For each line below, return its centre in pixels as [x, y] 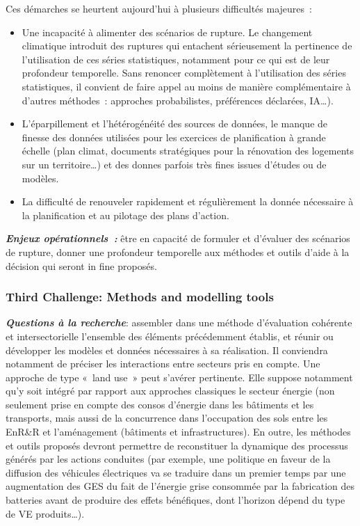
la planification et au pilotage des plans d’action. [125, 215]
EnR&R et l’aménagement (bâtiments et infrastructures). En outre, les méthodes [178, 432]
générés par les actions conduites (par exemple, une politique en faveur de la [168, 459]
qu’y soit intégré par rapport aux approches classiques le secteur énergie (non [170, 391]
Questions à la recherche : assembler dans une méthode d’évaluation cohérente [179, 322]
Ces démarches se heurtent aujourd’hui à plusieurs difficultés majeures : [159, 8]
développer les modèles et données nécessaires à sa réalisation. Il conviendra [167, 350]
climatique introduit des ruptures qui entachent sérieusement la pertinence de [187, 46]
